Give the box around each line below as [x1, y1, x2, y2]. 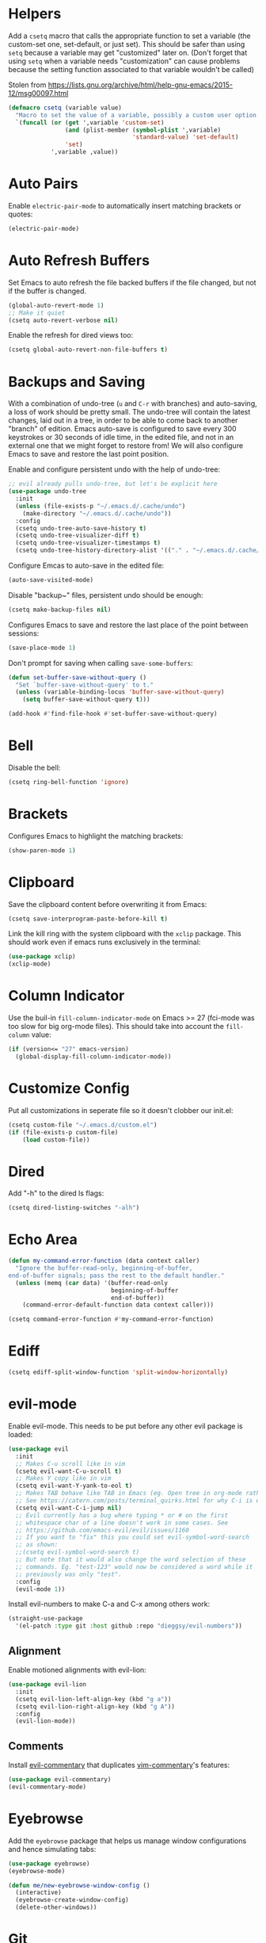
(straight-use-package [8, 1615, 83, 1623]
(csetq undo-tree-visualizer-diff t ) [15, 532, 140, 540]
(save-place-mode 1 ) [8, 644, 77, 652]
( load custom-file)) [22, 1135, 90, 1144]
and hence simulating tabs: [8, 1844, 97, 1853]
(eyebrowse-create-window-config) [15, 1896, 129, 1904]
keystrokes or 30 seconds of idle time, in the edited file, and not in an [8, 433, 234, 442]
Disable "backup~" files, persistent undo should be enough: [8, 590, 203, 599]
